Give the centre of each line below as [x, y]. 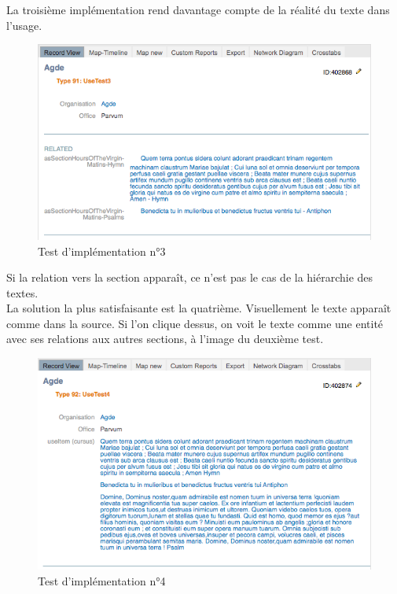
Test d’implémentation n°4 [102, 580]
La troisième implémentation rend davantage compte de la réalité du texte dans [198, 9]
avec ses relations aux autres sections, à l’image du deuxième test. [165, 339]
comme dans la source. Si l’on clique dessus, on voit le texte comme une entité [195, 323]
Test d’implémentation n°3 [102, 251]
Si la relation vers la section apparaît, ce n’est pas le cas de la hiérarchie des [190, 277]
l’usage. [24, 25]
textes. [22, 292]
